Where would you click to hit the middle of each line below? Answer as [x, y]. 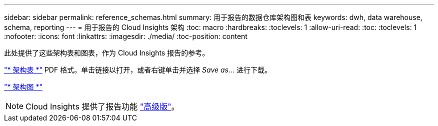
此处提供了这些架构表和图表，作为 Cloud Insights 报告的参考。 [107, 53]
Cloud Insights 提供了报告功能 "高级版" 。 [102, 106]
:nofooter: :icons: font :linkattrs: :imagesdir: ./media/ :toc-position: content [126, 36]
